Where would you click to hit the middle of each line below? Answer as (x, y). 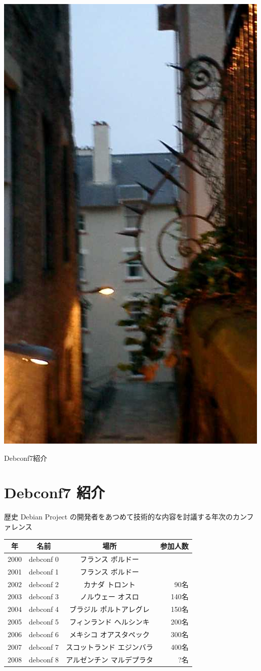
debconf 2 (44, 584)
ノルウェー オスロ (110, 596)
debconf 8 (44, 659)
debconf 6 (44, 634)
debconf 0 (44, 559)
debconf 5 (44, 622)
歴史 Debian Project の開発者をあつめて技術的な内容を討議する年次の (118, 517)
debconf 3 (44, 596)
